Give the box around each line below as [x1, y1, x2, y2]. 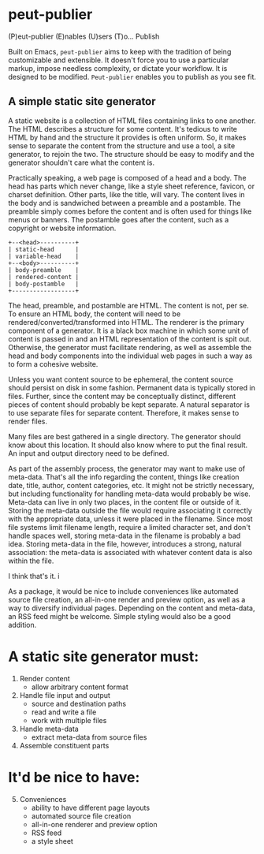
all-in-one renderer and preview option [31, 819, 158, 829]
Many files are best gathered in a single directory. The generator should [8, 431, 241, 441]
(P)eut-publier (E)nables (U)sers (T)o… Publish [8, 32, 160, 41]
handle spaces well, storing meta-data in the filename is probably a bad [8, 531, 241, 540]
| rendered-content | [8, 273, 80, 281]
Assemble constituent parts [19, 740, 110, 750]
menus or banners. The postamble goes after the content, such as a [8, 214, 229, 224]
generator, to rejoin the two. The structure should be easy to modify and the [8, 149, 255, 158]
